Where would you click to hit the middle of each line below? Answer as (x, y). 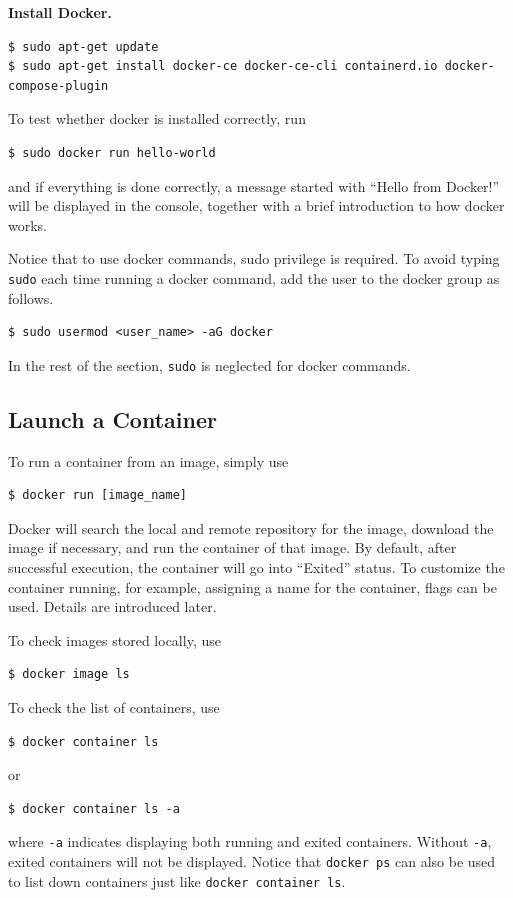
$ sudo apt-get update (83, 46)
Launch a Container (112, 418)
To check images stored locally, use (114, 639)
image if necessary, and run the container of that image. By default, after (232, 547)
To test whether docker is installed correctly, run (157, 118)
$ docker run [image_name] (97, 495)
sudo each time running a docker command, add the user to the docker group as (254, 277)
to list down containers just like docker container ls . (177, 880)
